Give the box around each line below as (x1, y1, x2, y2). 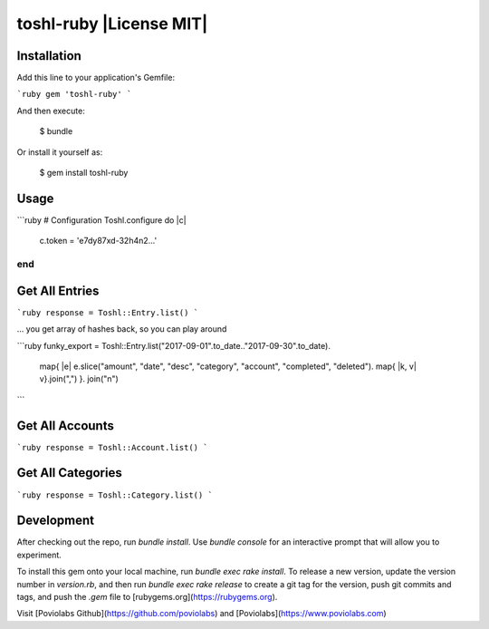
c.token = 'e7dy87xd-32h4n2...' (39, 236, 158, 247)
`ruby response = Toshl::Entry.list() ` (16, 307, 199, 317)
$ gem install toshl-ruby (39, 168, 129, 179)
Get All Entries (16, 283, 100, 298)
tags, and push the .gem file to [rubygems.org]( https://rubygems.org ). (16, 592, 278, 603)
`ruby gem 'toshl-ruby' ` (16, 89, 132, 100)
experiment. (16, 549, 62, 560)
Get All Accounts (16, 418, 115, 433)
